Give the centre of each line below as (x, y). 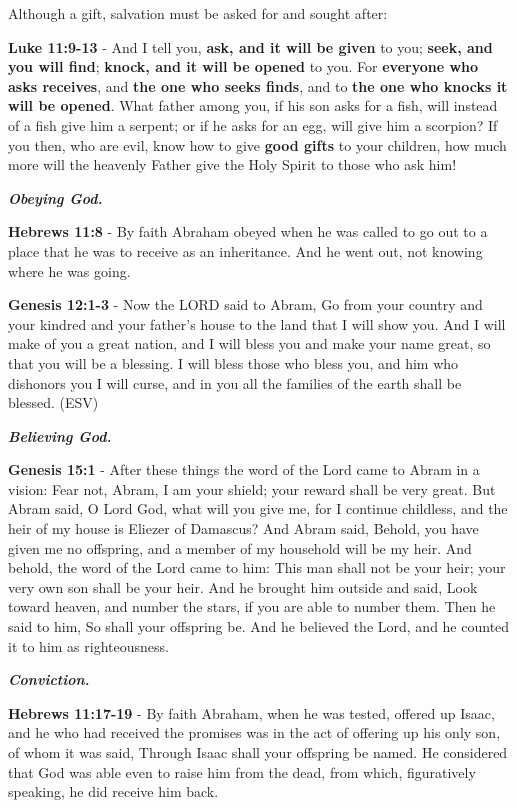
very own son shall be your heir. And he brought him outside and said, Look (243, 586)
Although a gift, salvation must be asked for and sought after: (198, 13)
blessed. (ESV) (53, 402)
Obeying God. (55, 197)
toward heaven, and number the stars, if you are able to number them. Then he (252, 606)
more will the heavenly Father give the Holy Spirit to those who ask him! (232, 164)
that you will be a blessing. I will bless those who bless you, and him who (233, 362)
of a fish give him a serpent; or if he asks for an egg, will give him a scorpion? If (253, 124)
